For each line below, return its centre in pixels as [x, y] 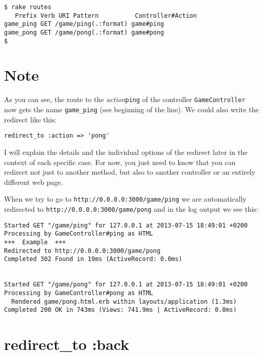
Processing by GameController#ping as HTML [79, 234]
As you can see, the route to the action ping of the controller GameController [125, 99]
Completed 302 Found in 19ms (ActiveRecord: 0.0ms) [93, 259]
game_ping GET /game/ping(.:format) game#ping [84, 24]
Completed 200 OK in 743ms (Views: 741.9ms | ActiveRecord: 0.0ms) [121, 310]
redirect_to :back [67, 344]
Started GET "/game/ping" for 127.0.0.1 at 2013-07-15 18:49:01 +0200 [126, 225]
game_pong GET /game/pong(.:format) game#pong [84, 32]
